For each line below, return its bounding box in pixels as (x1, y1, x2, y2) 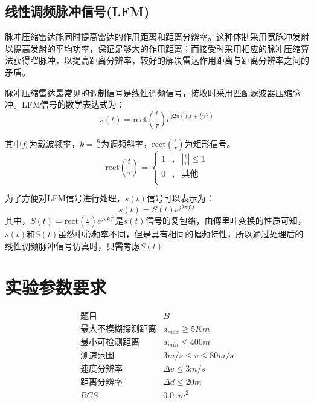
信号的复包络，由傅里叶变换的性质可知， (145, 214, 306, 227)
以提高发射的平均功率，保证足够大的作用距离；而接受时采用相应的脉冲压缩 (5, 42, 301, 54)
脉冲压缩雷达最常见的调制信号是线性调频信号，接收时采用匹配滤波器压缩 (5, 86, 292, 99)
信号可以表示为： (146, 192, 214, 205)
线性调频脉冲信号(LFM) (5, 2, 150, 21)
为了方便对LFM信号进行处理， (5, 192, 125, 205)
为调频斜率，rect (101, 137, 166, 149)
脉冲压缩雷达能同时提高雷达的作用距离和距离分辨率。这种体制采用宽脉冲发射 (5, 30, 309, 43)
